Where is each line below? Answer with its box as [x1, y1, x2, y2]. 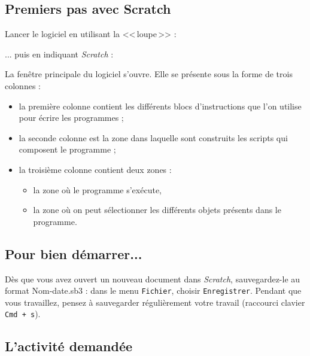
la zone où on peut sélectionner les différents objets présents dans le [33, 203, 281, 216]
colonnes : [5, 79, 41, 92]
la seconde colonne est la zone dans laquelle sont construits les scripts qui [19, 131, 288, 144]
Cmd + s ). [5, 308, 41, 320]
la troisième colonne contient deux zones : [19, 163, 172, 175]
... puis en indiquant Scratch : [5, 47, 114, 60]
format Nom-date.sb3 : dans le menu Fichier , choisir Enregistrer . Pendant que [5, 284, 302, 297]
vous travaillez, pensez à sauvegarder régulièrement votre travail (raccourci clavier [5, 296, 305, 308]
